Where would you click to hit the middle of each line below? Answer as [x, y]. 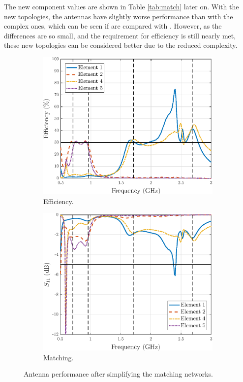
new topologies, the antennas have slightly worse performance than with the [119, 16]
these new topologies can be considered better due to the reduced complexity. [121, 45]
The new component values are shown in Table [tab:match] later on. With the [121, 6]
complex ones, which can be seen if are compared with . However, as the [113, 26]
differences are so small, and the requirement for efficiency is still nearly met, [120, 35]
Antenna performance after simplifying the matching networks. [118, 374]
